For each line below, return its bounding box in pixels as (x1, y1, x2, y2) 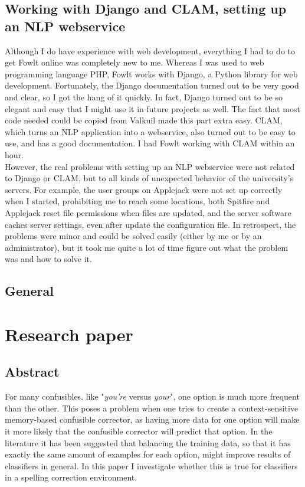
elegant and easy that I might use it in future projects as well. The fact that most (5, 102, 300, 115)
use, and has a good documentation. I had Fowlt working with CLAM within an (5, 137, 295, 149)
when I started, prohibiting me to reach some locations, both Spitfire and (5, 195, 270, 207)
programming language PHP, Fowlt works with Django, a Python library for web (5, 67, 298, 80)
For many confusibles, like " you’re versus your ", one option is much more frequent (5, 390, 300, 403)
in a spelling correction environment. (5, 471, 137, 483)
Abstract (5, 362, 60, 381)
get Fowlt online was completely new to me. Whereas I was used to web (5, 56, 264, 68)
